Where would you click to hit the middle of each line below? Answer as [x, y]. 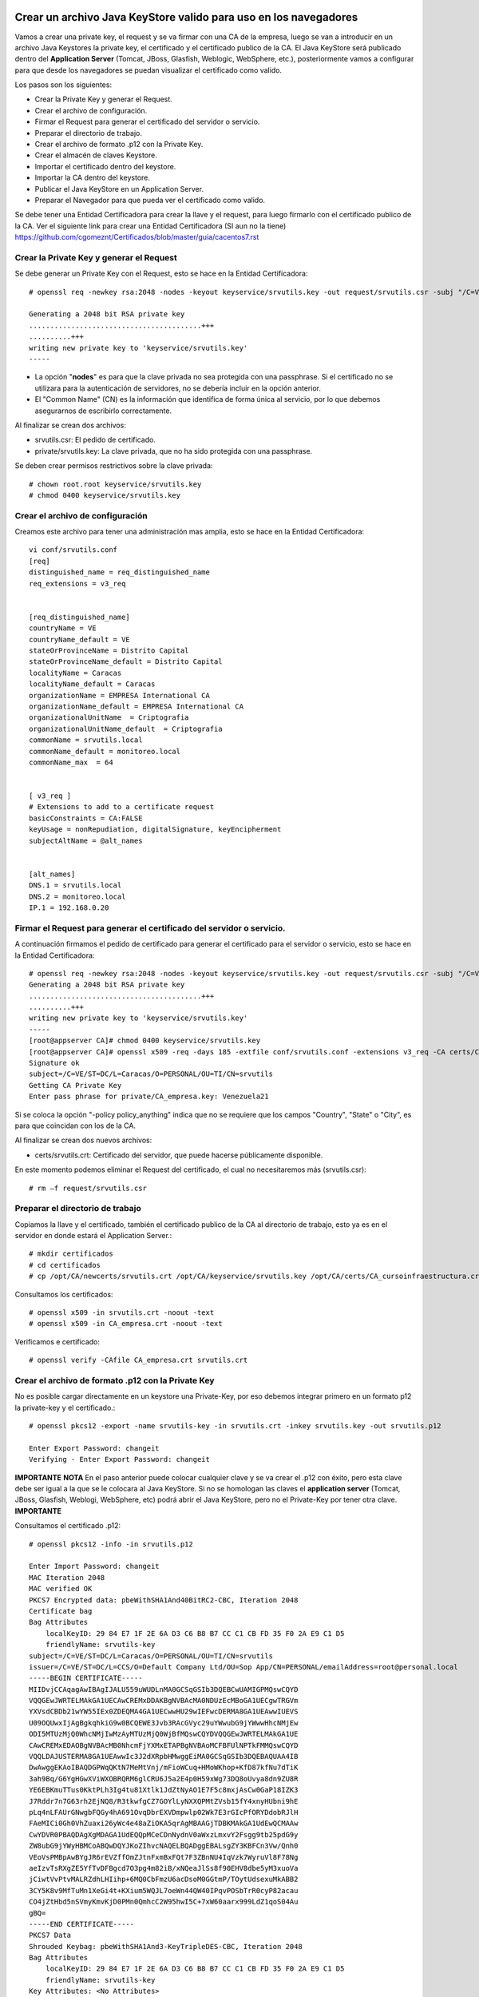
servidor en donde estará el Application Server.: [93, 1236]
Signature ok [54, 1063]
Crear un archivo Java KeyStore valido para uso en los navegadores [186, 17]
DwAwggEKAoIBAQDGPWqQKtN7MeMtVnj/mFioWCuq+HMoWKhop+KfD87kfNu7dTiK [164, 1768]
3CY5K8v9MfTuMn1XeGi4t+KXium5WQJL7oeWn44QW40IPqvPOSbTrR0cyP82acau [164, 1890]
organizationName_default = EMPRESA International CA [136, 706]
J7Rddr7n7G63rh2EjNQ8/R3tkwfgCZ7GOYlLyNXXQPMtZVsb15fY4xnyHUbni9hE [164, 1801]
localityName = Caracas [75, 673]
